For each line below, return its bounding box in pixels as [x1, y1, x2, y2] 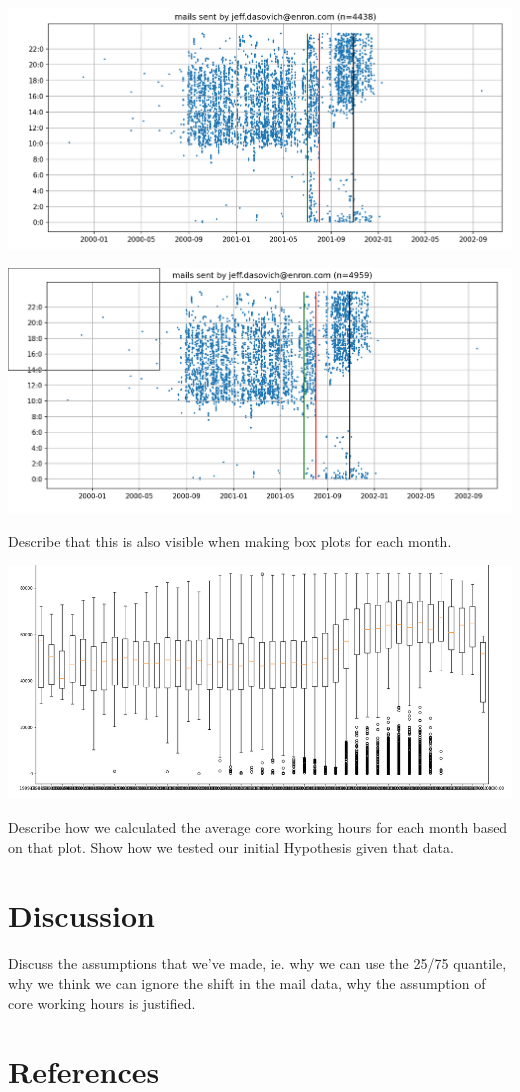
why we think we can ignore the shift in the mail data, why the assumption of [8, 972, 486, 993]
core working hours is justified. [8, 992, 196, 1013]
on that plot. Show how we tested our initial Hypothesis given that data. [8, 836, 454, 857]
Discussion [8, 895, 155, 936]
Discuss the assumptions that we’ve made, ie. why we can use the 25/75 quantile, [8, 953, 507, 974]
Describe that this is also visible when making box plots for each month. [8, 530, 452, 551]
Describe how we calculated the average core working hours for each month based [8, 817, 508, 838]
